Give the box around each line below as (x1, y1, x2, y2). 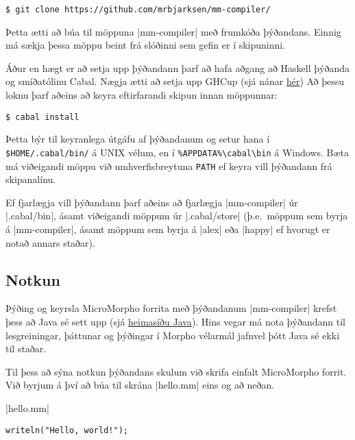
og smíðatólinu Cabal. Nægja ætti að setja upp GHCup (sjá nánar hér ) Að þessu (5, 74, 345, 88)
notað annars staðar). (5, 235, 95, 249)
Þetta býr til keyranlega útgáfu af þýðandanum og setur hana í (5, 132, 270, 146)
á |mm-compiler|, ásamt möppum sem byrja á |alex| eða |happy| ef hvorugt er (5, 221, 330, 236)
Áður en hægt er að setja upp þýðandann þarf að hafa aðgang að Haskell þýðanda (5, 60, 350, 75)
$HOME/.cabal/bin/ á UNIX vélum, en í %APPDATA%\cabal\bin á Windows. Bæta (5, 145, 350, 159)
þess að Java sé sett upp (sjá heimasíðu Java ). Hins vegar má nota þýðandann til (5, 314, 346, 328)
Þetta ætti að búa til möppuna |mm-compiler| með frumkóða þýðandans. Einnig (5, 24, 341, 38)
